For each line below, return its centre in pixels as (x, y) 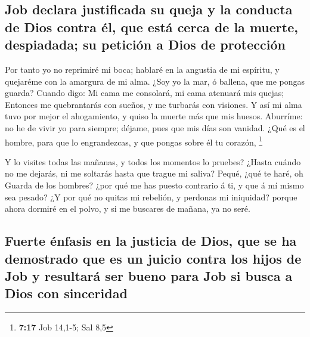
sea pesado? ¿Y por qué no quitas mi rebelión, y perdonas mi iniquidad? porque (151, 197)
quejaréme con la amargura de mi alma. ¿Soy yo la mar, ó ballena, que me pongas (155, 81)
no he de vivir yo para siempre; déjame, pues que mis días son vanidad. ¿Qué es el (155, 127)
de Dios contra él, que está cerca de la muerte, (151, 27)
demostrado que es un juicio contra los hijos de (153, 258)
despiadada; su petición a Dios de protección (145, 44)
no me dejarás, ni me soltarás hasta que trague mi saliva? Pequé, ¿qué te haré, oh (154, 173)
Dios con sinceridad (66, 293)
